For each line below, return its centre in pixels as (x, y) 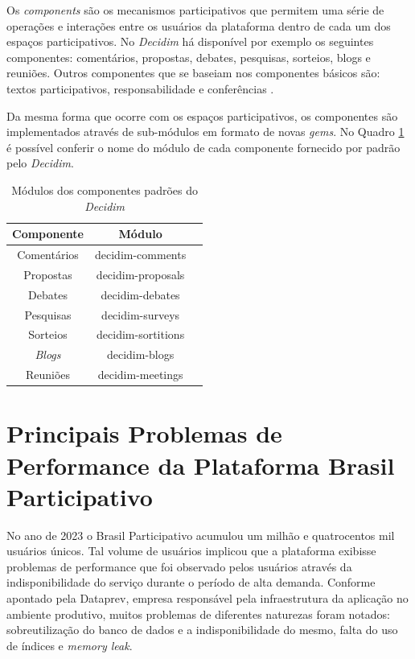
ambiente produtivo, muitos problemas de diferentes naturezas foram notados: (198, 614)
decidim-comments (141, 254)
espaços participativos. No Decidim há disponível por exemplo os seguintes (190, 41)
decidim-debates (140, 294)
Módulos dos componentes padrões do (105, 189)
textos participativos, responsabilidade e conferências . (140, 88)
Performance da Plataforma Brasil (201, 465)
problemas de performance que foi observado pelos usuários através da (179, 566)
